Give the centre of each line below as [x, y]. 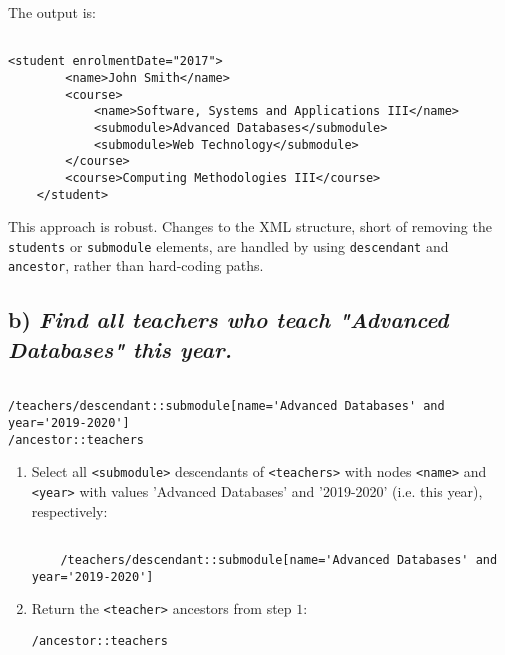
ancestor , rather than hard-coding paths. [136, 265]
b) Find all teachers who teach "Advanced [228, 319]
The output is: [52, 12]
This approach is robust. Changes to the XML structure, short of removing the [250, 226]
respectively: [69, 510]
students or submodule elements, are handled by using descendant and [228, 245]
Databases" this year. [120, 348]
